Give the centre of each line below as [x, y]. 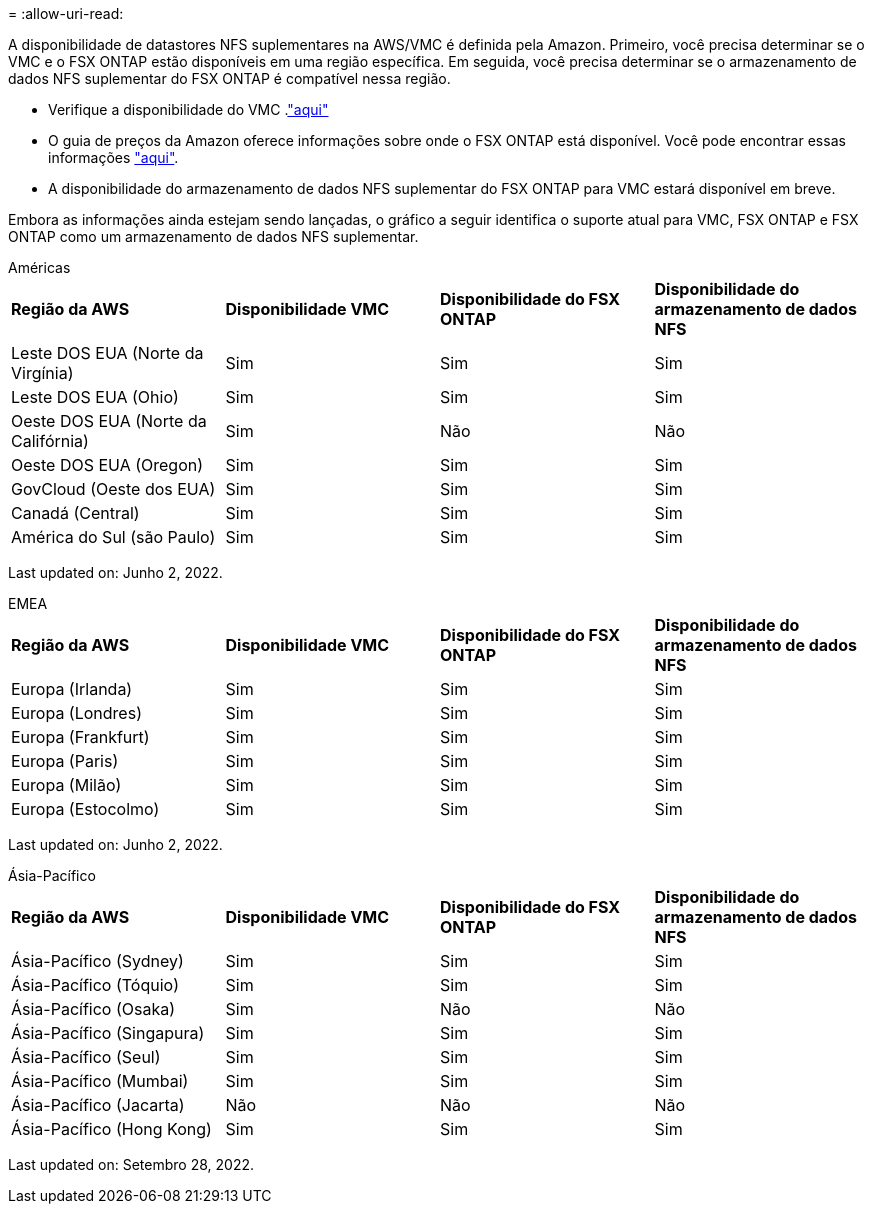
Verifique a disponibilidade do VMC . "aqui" [188, 109]
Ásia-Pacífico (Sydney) [97, 961]
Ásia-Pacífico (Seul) [86, 1057]
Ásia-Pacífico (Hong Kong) [111, 1129]
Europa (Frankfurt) [80, 737]
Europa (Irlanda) [72, 689]
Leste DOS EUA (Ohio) [95, 397]
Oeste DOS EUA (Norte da [109, 421]
